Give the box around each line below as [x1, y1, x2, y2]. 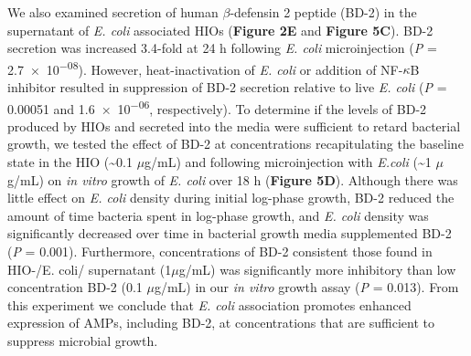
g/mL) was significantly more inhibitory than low [178, 259, 456, 278]
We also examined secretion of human [7, 3, 219, 21]
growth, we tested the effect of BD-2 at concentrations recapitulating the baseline [7, 134, 464, 153]
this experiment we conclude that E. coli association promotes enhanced [7, 295, 412, 314]
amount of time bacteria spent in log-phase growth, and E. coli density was [7, 205, 429, 225]
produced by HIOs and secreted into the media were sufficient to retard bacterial [7, 116, 461, 135]
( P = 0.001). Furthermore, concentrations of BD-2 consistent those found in [7, 242, 433, 261]
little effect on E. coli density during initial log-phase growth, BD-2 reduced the [7, 188, 455, 207]
